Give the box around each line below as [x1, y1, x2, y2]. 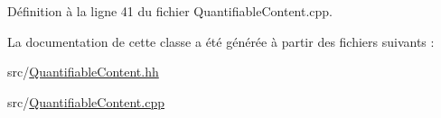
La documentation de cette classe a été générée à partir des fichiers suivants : [7, 32, 435, 50]
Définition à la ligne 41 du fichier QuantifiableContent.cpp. [7, 2, 333, 20]
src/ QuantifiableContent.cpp [7, 92, 164, 111]
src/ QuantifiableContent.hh [7, 62, 159, 81]
